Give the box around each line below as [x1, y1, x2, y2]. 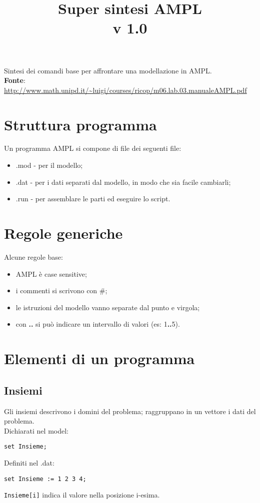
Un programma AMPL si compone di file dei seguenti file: [4, 143, 181, 153]
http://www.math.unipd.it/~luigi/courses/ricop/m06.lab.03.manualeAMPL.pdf [4, 84, 247, 95]
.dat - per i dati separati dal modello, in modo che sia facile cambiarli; [15, 176, 231, 187]
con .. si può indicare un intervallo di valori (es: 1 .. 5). [15, 319, 180, 329]
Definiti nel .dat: [4, 457, 54, 468]
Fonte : [4, 75, 25, 85]
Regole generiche [4, 223, 123, 243]
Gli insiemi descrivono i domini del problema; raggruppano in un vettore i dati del [4, 406, 256, 416]
